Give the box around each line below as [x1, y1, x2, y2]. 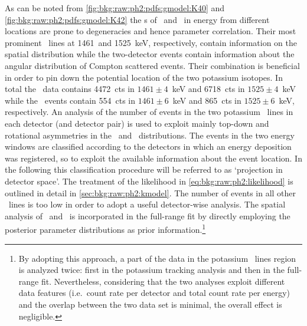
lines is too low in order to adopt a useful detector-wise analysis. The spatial [8, 198, 286, 210]
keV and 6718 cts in [172, 83, 245, 95]
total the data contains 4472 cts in [5, 83, 135, 95]
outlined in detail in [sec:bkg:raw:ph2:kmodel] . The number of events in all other [5, 186, 296, 199]
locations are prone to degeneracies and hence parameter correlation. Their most [5, 25, 296, 37]
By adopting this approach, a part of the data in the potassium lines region [18, 252, 296, 264]
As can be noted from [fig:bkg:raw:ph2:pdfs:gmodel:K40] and [5, 2, 225, 14]
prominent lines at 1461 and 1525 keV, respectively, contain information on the [5, 36, 297, 48]
